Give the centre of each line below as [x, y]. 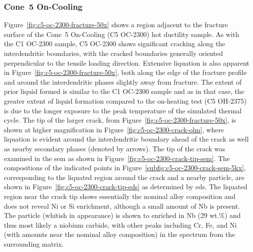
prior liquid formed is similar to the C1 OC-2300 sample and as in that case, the [124, 91]
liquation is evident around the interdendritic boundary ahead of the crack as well [126, 139]
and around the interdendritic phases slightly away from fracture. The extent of [123, 81]
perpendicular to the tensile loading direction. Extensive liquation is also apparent [127, 63]
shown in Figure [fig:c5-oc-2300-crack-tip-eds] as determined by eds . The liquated [126, 187]
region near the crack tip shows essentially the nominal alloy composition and [120, 196]
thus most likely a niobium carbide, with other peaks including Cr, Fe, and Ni [120, 225]
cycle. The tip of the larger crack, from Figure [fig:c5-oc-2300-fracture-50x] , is [120, 120]
